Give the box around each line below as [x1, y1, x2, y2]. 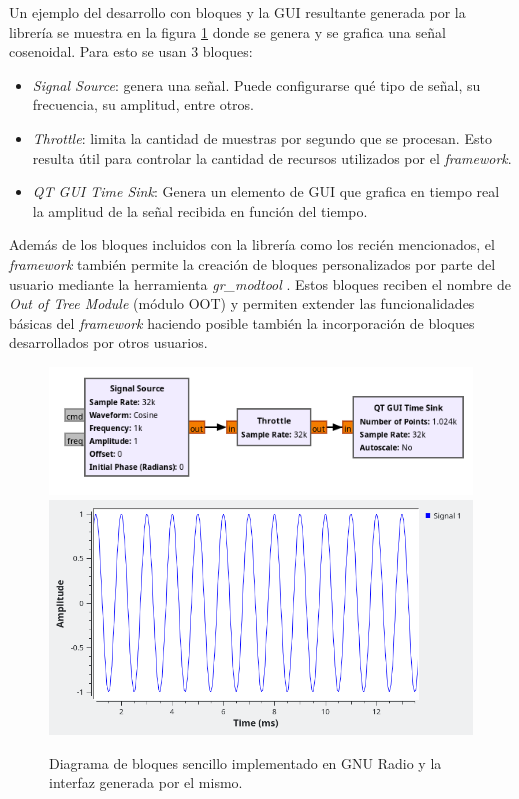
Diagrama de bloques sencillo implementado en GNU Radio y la [49, 752, 442, 773]
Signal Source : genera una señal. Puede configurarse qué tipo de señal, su [32, 74, 481, 95]
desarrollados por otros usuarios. [9, 332, 208, 353]
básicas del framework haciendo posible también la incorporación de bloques [9, 312, 475, 333]
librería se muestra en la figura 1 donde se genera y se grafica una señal [9, 21, 446, 42]
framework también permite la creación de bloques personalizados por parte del [9, 253, 496, 274]
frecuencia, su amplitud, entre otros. [32, 94, 254, 115]
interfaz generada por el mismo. [49, 772, 243, 793]
